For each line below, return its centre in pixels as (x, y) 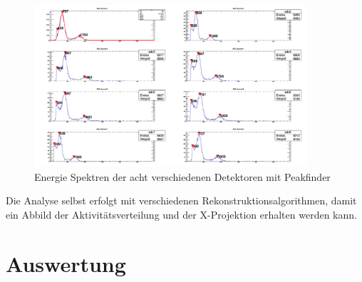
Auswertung (66, 263)
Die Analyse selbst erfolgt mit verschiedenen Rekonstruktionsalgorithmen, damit (181, 200)
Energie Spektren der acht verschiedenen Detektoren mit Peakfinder (182, 176)
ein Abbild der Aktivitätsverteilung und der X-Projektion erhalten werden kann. (181, 214)
